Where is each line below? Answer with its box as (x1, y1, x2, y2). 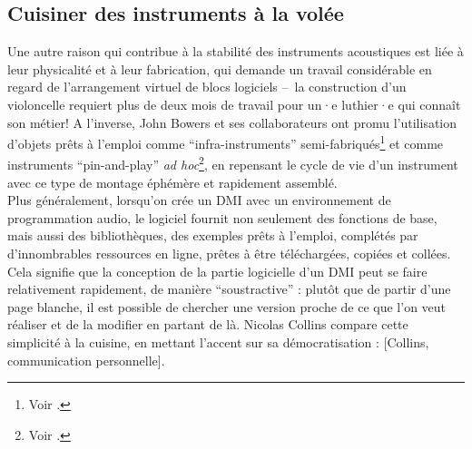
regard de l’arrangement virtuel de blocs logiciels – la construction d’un (7, 77, 407, 96)
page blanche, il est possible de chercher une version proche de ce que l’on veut (7, 297, 447, 316)
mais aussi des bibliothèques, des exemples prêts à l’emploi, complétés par (7, 226, 418, 245)
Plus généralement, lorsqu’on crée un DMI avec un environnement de (7, 190, 391, 210)
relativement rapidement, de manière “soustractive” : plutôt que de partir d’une (7, 279, 451, 298)
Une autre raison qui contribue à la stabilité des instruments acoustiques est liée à (7, 42, 464, 61)
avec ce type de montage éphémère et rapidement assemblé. (7, 172, 338, 191)
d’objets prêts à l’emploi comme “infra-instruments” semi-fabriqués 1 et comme (7, 132, 444, 152)
